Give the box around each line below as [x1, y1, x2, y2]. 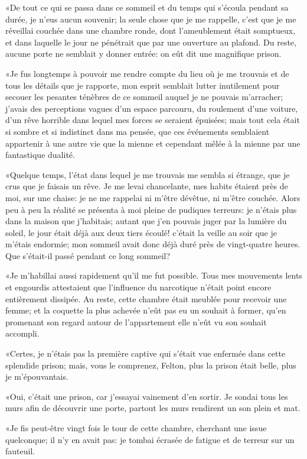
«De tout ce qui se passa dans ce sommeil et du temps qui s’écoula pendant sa [5, 1, 289, 13]
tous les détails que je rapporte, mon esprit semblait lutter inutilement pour [5, 79, 280, 91]
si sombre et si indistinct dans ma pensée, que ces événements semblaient [5, 125, 270, 137]
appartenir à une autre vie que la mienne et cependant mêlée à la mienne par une [5, 137, 301, 149]
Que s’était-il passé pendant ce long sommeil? [5, 249, 171, 261]
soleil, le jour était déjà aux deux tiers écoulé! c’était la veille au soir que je [5, 226, 277, 238]
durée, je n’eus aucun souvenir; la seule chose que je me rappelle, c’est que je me [5, 12, 296, 25]
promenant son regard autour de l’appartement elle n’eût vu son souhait [5, 315, 267, 328]
